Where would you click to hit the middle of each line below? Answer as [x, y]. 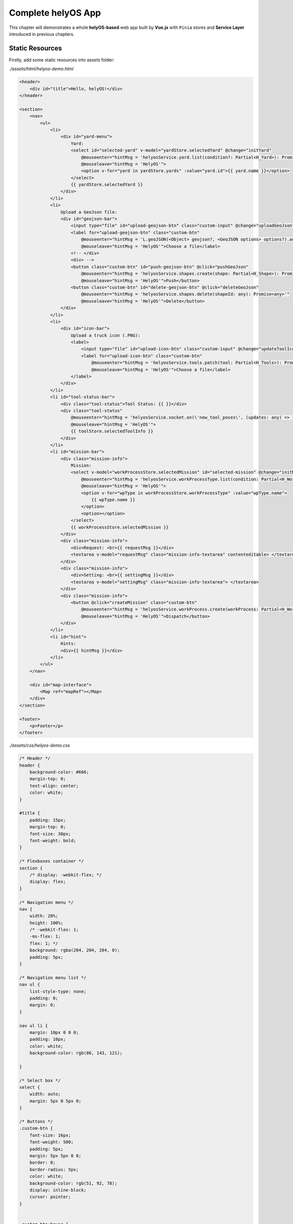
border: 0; [42, 1163]
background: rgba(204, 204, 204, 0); [75, 950]
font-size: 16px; [50, 1135]
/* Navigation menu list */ [53, 977]
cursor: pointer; [50, 1197]
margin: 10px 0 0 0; [54, 1032]
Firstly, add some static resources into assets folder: [62, 60]
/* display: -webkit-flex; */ [66, 875]
